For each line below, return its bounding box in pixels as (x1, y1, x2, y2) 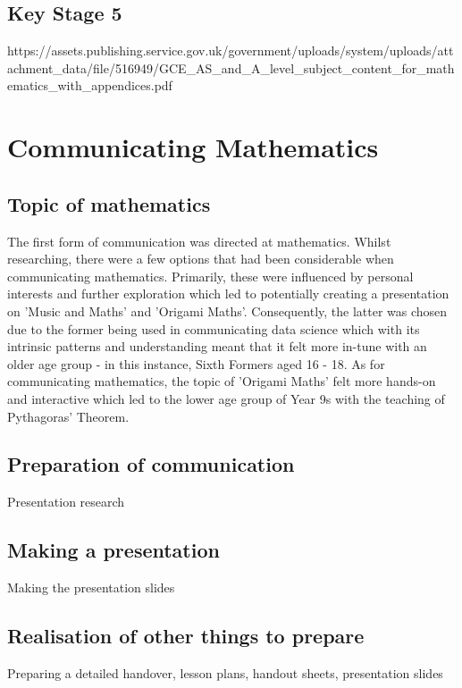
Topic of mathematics (7, 189, 211, 217)
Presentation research (7, 492, 125, 511)
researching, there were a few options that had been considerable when (7, 249, 394, 268)
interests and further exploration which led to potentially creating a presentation (7, 284, 449, 303)
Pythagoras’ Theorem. (7, 407, 130, 425)
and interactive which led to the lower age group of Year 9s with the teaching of (7, 389, 445, 407)
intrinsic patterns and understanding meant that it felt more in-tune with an (7, 337, 427, 356)
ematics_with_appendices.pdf (7, 76, 172, 95)
